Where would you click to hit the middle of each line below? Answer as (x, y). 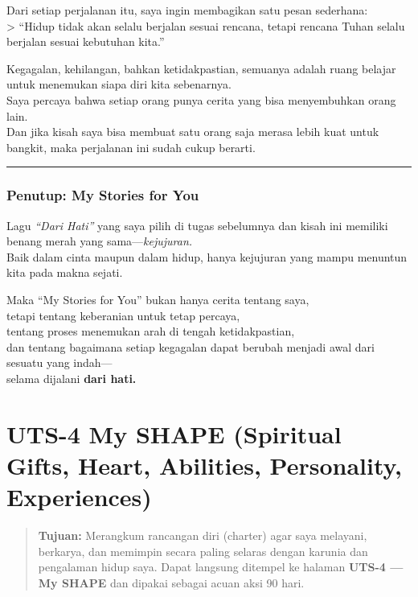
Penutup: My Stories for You (103, 195)
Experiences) (79, 497)
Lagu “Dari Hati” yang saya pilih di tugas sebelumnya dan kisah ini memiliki (197, 225)
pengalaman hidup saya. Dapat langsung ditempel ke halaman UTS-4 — (221, 567)
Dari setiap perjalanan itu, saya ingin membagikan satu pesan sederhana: (187, 10)
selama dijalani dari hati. (72, 378)
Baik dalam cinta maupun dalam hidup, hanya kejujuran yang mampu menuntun (207, 256)
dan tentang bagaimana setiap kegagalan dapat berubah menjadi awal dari (191, 346)
